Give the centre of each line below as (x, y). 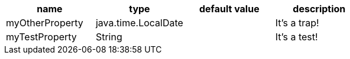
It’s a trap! (297, 23)
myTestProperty (41, 37)
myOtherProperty (45, 23)
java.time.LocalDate (139, 23)
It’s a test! (296, 37)
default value (229, 9)
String (109, 37)
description (319, 9)
